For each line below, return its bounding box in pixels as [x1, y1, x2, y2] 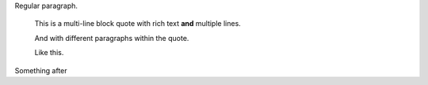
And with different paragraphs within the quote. [34, 33, 189, 42]
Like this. [34, 48, 64, 57]
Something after [14, 65, 67, 75]
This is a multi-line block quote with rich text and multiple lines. [34, 19, 241, 28]
